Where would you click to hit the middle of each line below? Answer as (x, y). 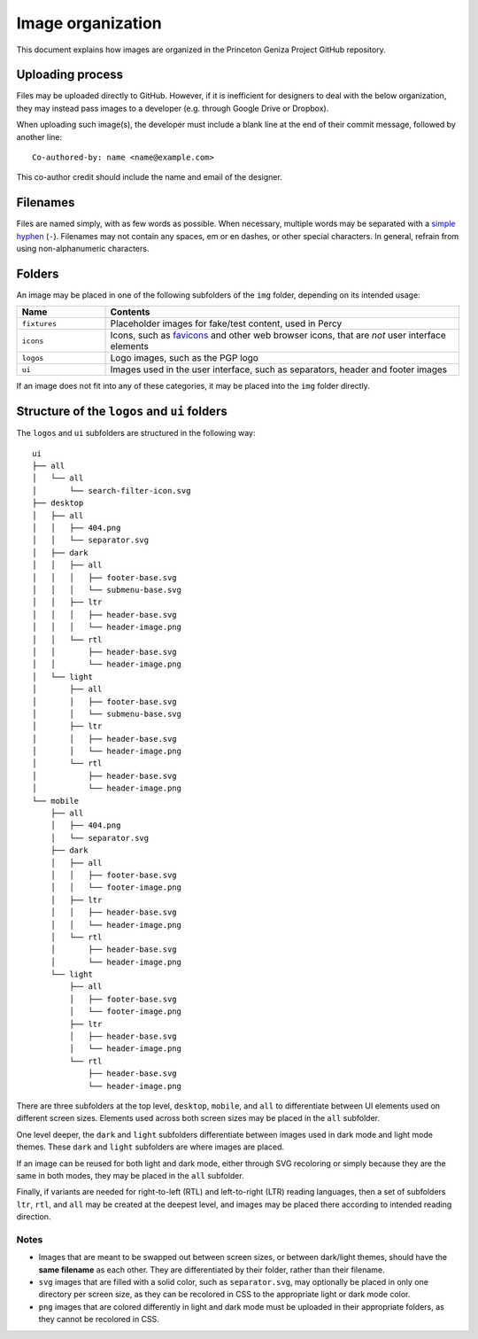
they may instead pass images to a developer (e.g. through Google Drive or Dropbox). (173, 108)
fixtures (39, 323)
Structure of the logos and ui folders (122, 412)
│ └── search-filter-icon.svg (112, 490)
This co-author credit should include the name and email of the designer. (149, 177)
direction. (34, 1217)
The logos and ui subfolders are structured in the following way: (136, 433)
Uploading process (70, 75)
